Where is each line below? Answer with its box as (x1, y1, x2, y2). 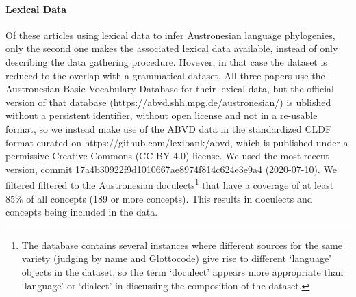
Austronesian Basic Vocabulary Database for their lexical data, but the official (5, 81, 334, 96)
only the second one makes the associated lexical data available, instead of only (5, 41, 338, 55)
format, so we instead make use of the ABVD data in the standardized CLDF (5, 121, 332, 135)
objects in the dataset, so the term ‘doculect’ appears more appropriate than (21, 264, 344, 279)
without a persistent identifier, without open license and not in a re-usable (5, 108, 318, 122)
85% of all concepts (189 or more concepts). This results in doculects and (5, 191, 313, 205)
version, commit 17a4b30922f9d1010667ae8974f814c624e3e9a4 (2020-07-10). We (5, 162, 337, 176)
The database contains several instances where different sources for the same (21, 237, 342, 252)
